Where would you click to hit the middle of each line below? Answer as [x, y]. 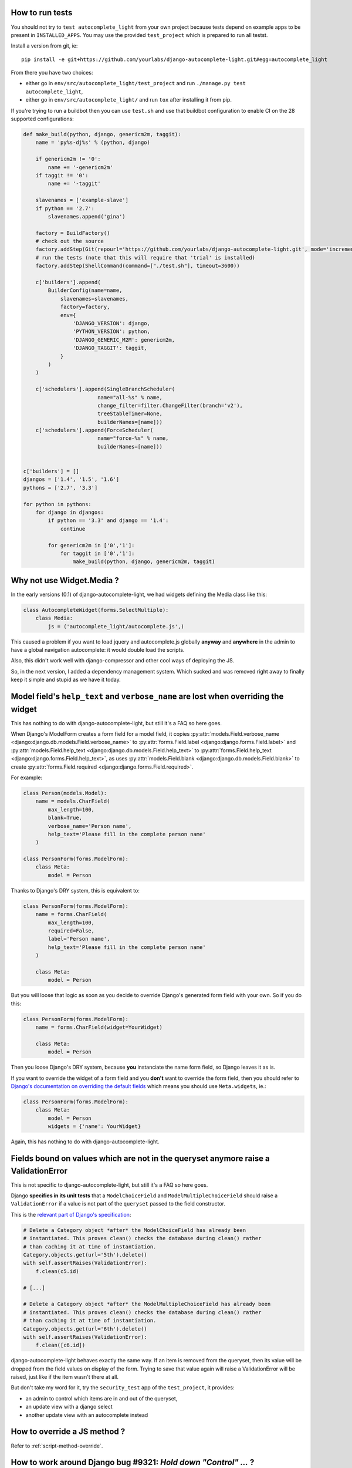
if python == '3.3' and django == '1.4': [108, 521]
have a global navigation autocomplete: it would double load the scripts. [98, 649]
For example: [27, 777]
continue [73, 529]
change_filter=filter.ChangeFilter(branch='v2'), [170, 405]
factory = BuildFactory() [73, 233]
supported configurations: [43, 119]
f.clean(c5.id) [57, 1271]
